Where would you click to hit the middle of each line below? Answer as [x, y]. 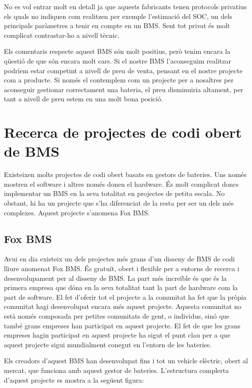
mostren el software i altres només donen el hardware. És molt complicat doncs [121, 184]
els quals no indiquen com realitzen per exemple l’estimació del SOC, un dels [118, 16]
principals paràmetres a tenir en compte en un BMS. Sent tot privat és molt [117, 25]
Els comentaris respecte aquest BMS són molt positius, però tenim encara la [117, 51]
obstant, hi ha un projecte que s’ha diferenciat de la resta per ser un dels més [119, 203]
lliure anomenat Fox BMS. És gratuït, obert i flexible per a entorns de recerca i [122, 268]
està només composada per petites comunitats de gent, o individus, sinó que [117, 315]
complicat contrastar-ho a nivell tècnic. [62, 35]
